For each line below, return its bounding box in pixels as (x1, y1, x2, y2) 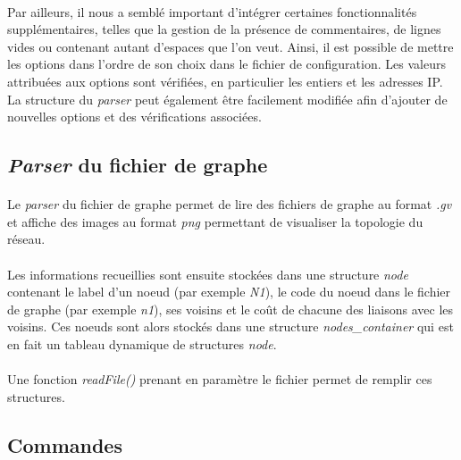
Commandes (7, 431, 122, 458)
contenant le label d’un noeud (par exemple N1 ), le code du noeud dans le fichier (7, 282, 451, 301)
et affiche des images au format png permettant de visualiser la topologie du (7, 212, 423, 230)
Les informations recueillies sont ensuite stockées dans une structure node (7, 264, 408, 283)
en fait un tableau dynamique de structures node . (7, 334, 277, 353)
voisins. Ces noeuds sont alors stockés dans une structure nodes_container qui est (7, 317, 454, 336)
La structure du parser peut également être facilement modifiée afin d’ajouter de (7, 89, 448, 108)
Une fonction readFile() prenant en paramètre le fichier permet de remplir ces (7, 370, 432, 389)
